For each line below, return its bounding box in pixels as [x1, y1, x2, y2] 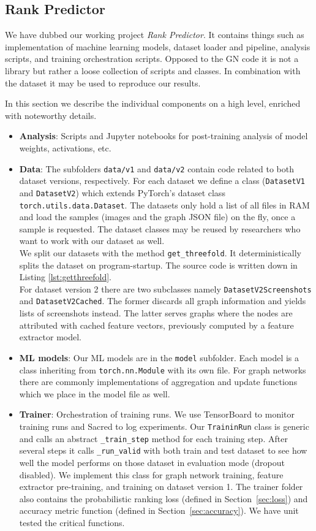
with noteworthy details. [5, 109, 97, 121]
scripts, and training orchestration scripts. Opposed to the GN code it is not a [5, 52, 299, 65]
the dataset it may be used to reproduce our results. [5, 76, 201, 89]
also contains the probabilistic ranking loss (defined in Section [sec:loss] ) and [19, 492, 308, 505]
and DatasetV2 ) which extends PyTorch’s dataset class [19, 186, 225, 199]
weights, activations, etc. [19, 141, 111, 154]
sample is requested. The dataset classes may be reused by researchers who [19, 222, 301, 235]
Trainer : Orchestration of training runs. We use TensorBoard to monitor [19, 408, 295, 421]
